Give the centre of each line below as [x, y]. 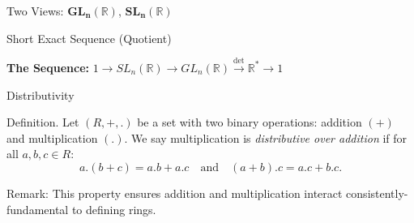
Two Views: [35, 11]
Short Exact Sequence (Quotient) [89, 38]
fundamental [38, 209]
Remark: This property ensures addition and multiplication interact [175, 193]
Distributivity [41, 94]
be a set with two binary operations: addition [250, 122]
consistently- [377, 193]
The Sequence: [48, 67]
